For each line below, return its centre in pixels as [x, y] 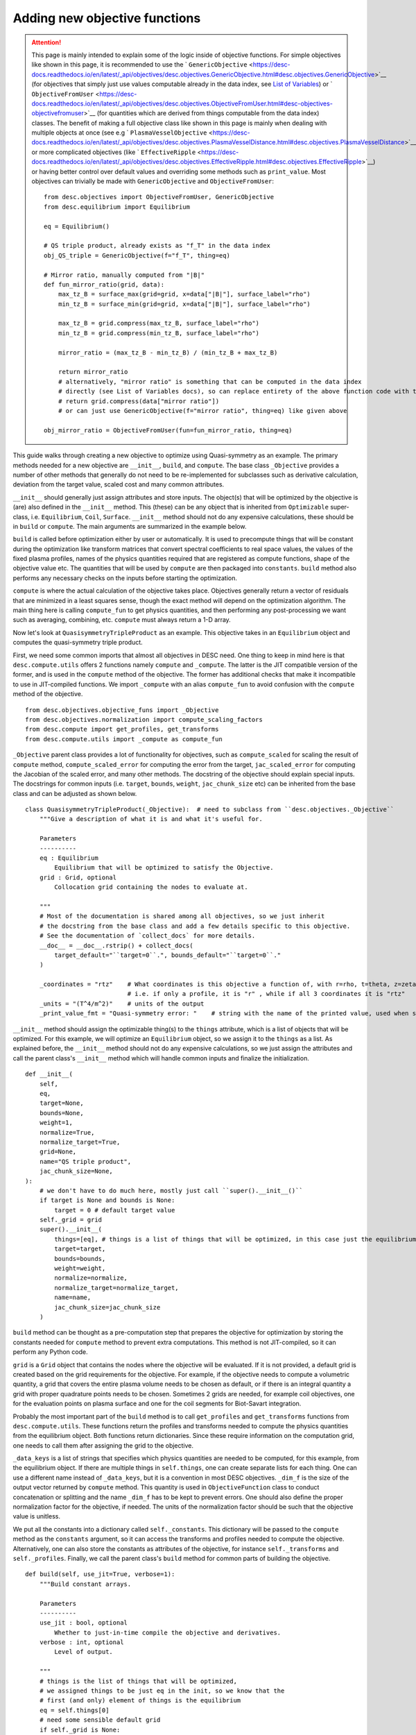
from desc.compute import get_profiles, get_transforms [122, 729]
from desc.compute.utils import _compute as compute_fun [124, 739]
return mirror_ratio [93, 372]
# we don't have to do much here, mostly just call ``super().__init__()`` [171, 1191]
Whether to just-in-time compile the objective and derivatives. [168, 1632]
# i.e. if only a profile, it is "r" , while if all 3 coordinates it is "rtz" [266, 994]
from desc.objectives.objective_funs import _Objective [122, 710]
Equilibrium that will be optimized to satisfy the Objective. [164, 868]
